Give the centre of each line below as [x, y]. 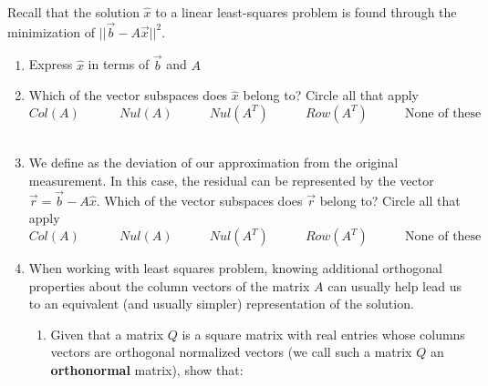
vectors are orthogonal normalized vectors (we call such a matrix [231, 352]
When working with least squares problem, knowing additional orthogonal [235, 268]
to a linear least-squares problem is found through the [306, 12]
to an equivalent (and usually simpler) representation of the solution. [221, 304]
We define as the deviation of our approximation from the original [213, 163]
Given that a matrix [107, 334]
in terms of [119, 64]
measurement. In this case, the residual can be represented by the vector [231, 180]
